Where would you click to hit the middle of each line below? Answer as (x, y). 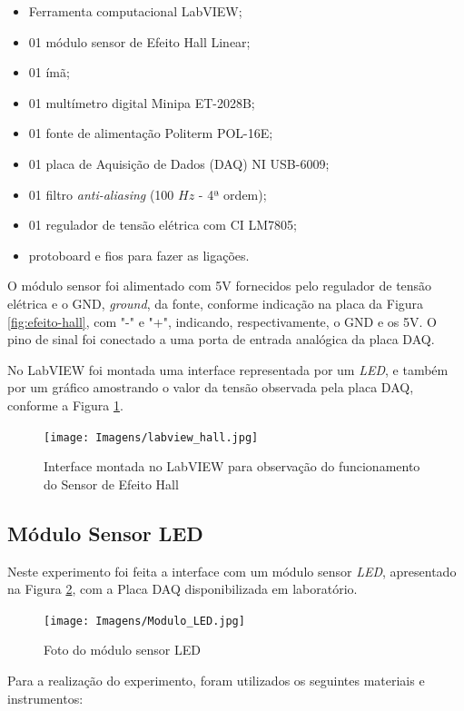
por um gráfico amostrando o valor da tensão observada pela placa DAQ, (211, 387)
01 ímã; (49, 72)
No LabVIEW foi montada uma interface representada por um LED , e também (228, 369)
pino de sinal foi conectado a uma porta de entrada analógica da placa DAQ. (221, 339)
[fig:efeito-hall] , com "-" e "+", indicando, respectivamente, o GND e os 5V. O (222, 321)
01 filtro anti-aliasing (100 (101, 194)
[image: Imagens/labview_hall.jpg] (151, 437)
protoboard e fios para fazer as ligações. (139, 255)
